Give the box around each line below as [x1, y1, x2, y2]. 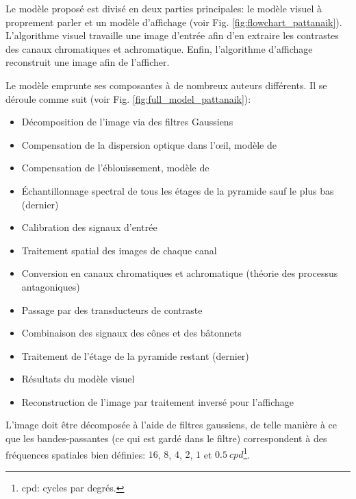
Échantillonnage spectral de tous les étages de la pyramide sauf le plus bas [21, 183, 334, 197]
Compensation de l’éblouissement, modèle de [21, 160, 209, 175]
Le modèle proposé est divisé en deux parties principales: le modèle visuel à [5, 1, 322, 15]
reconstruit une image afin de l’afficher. [5, 55, 170, 69]
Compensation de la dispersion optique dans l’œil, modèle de [21, 137, 277, 151]
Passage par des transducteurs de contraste [21, 302, 203, 317]
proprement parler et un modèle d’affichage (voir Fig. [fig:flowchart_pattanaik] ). [5, 14, 342, 29]
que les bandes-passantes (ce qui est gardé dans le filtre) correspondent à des [5, 431, 327, 446]
